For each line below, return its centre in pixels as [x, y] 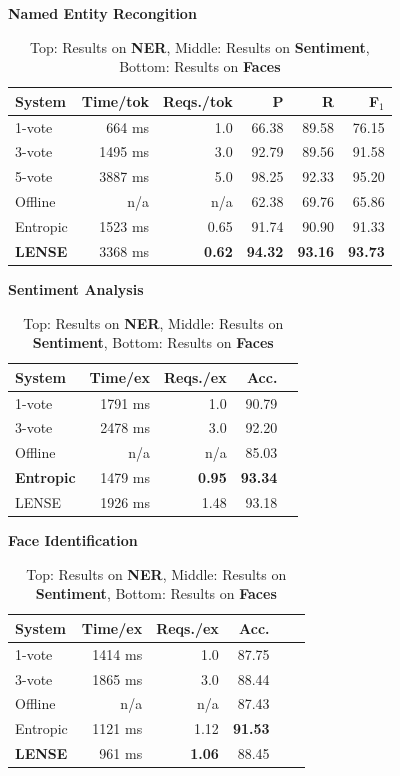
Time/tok [115, 100]
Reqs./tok [198, 100]
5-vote [34, 176]
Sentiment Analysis [76, 288]
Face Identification [73, 540]
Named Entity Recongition [102, 13]
